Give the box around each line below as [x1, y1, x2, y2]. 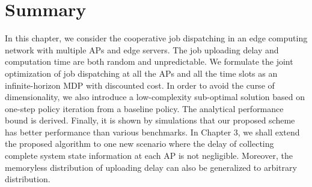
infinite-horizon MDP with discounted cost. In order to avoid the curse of [5, 79, 275, 91]
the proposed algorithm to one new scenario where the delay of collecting [5, 137, 274, 150]
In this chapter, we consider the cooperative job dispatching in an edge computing [5, 32, 308, 44]
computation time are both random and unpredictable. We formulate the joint [5, 55, 293, 68]
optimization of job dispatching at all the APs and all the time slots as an [5, 67, 278, 79]
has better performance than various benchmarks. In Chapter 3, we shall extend [5, 125, 300, 138]
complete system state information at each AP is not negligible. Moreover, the [5, 149, 293, 162]
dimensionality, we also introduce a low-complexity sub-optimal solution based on [5, 91, 305, 103]
